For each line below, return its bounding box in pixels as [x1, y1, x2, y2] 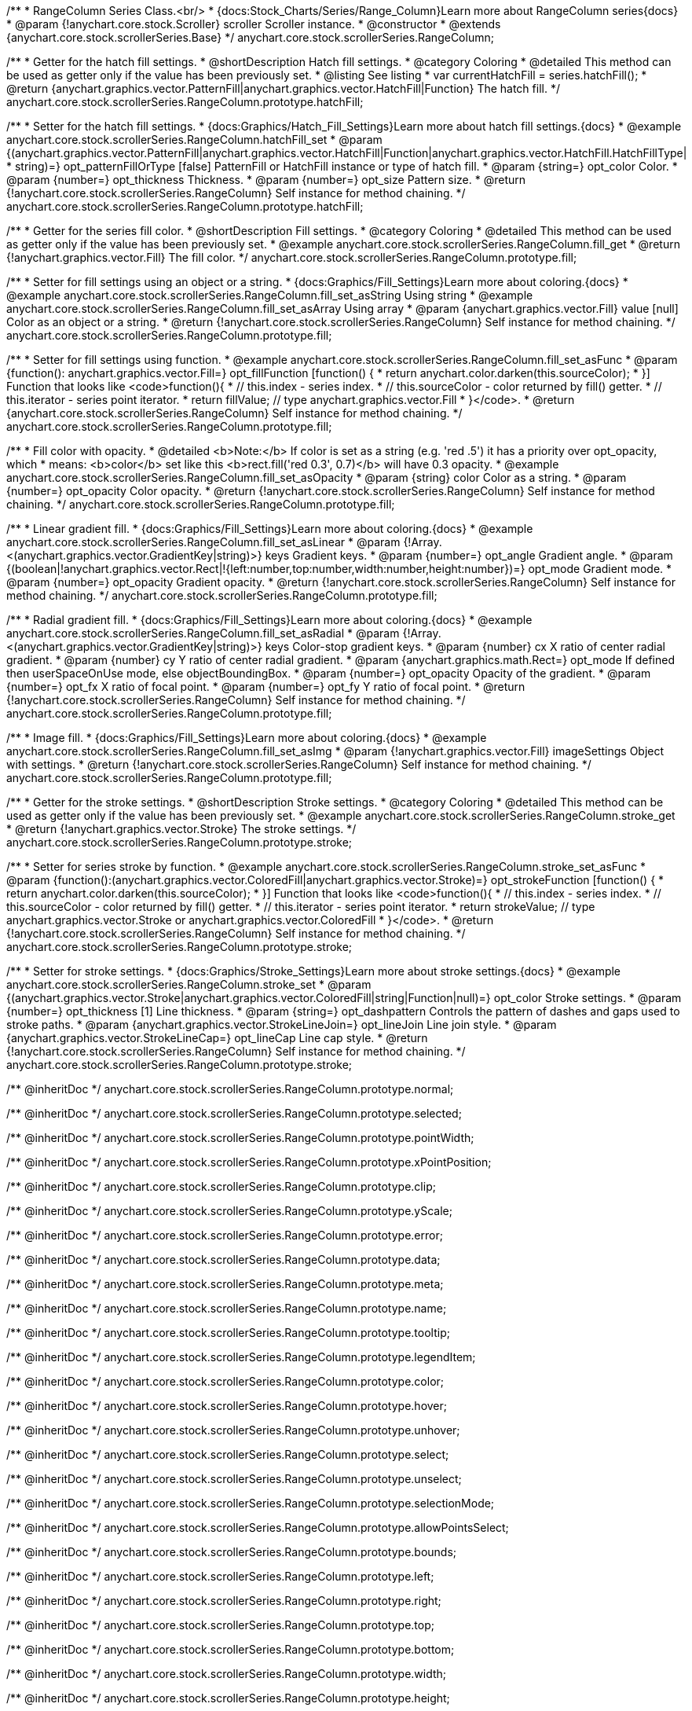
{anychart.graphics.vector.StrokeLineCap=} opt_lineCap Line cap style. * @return [6, 1031, 428, 1045]
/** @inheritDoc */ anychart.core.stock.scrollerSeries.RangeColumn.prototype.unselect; [6, 1472, 462, 1485]
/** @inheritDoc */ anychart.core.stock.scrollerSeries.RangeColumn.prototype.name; [6, 1302, 447, 1315]
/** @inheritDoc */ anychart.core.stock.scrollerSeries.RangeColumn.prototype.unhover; [6, 1423, 460, 1437]
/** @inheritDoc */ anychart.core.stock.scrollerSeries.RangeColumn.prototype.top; [6, 1618, 434, 1632]
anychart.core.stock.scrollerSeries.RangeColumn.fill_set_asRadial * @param [6, 626, 400, 640]
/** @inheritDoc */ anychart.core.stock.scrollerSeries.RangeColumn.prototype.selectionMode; [6, 1496, 495, 1510]
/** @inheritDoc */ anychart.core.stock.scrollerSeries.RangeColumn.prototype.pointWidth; [6, 1131, 474, 1144]
